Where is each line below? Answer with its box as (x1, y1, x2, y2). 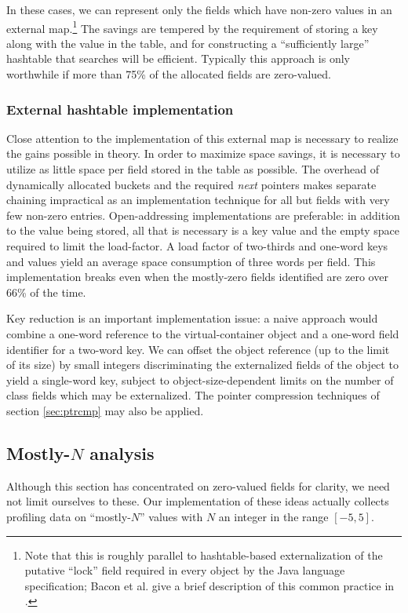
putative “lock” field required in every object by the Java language (24, 562, 345, 578)
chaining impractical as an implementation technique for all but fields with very (6, 192, 390, 208)
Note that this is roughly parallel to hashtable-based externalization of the (24, 546, 383, 563)
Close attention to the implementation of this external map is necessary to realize (6, 130, 399, 146)
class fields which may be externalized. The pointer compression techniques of (6, 387, 380, 403)
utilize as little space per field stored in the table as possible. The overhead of (6, 161, 379, 177)
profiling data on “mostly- (6, 508, 131, 524)
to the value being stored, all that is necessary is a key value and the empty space (6, 222, 399, 239)
